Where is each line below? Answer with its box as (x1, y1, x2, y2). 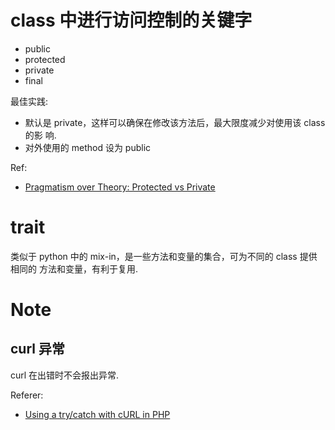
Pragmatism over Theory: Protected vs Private (24, 181, 216, 193)
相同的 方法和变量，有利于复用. (10, 262, 138, 275)
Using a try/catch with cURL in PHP (24, 408, 171, 420)
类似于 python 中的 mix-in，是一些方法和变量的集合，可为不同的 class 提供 (10, 250, 318, 262)
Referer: (10, 389, 44, 401)
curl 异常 (10, 341, 65, 358)
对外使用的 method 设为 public (24, 141, 152, 153)
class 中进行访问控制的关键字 (10, 9, 253, 32)
